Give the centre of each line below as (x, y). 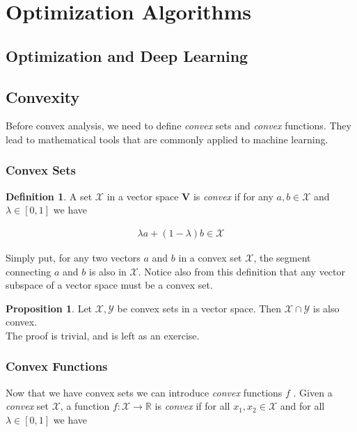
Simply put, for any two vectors (73, 257)
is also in (108, 271)
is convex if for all (192, 406)
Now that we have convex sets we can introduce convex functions (144, 392)
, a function (85, 406)
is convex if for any (233, 196)
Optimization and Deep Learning (127, 55)
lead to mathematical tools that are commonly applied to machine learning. (167, 139)
